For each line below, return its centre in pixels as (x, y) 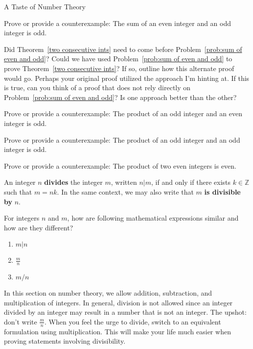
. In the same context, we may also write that (125, 191)
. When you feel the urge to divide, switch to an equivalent (133, 321)
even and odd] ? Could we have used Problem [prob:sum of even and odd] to (118, 59)
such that (18, 191)
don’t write (21, 321)
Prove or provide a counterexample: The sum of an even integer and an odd (118, 23)
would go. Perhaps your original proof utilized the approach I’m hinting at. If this (127, 78)
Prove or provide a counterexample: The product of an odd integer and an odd (122, 139)
